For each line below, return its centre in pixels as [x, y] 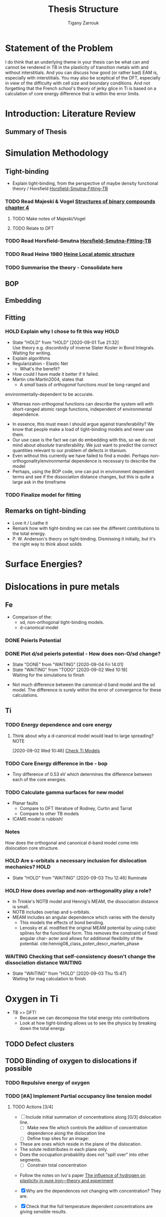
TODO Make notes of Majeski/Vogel [49, 218]
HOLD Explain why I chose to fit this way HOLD [62, 332]
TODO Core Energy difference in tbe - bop [56, 763]
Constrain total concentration [57, 1165]
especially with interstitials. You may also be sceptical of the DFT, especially [83, 77]
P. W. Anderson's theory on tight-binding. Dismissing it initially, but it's [84, 539]
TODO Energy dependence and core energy [59, 725]
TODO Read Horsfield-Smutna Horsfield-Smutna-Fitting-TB [78, 241]
